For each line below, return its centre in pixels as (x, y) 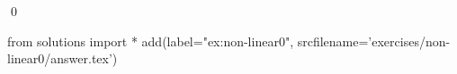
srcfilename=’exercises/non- (374, 41)
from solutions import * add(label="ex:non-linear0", (151, 41)
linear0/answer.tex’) (63, 58)
